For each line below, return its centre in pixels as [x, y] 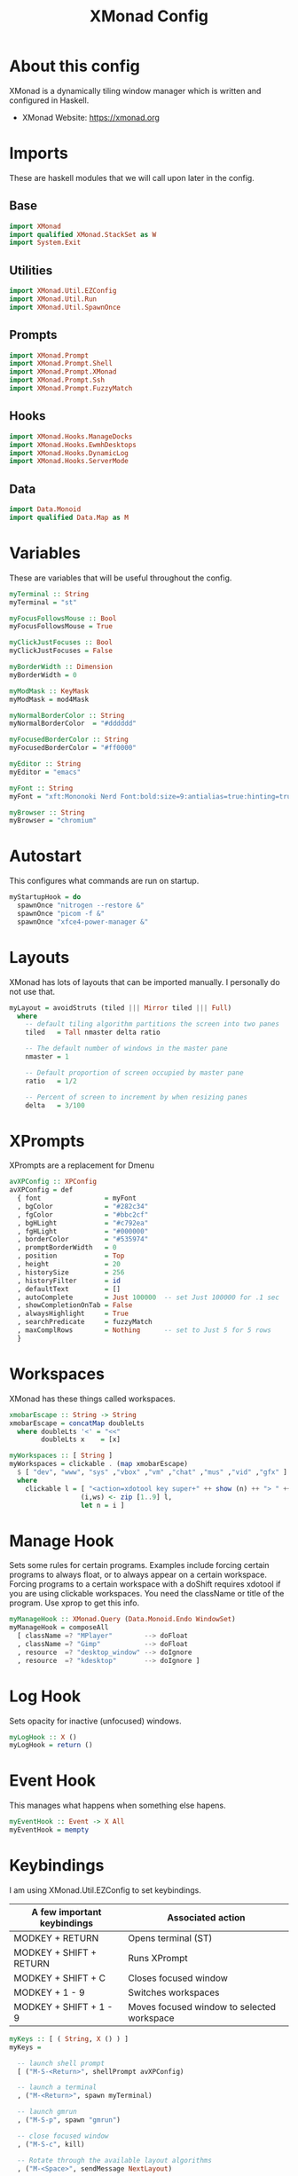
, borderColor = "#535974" [83, 1240]
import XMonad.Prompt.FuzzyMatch [71, 389]
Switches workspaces [174, 1992]
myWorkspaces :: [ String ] [61, 1456]
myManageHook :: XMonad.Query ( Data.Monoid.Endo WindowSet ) [123, 1620]
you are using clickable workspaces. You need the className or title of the [147, 1594]
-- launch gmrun [47, 2112]
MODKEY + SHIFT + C [60, 1978]
